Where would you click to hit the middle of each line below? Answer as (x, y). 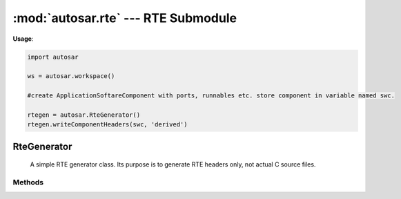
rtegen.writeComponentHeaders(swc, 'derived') (107, 125)
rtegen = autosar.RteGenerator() (84, 115)
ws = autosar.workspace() (71, 76)
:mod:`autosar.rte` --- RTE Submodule (125, 18)
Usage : (23, 39)
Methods (28, 182)
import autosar (53, 57)
